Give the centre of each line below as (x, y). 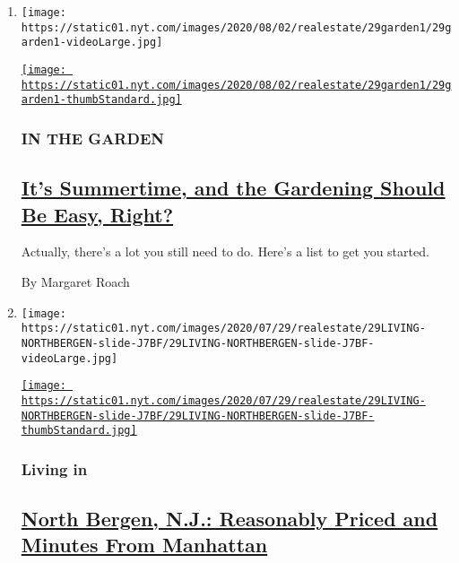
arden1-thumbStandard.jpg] (101, 100)
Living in (54, 468)
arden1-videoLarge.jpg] (92, 43)
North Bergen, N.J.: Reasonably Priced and (229, 519)
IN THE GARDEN (93, 138)
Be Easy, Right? (97, 214)
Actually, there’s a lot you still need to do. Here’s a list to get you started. (225, 251)
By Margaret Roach (75, 281)
